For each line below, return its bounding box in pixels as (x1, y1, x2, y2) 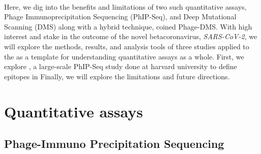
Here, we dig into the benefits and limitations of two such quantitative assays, (4, 1, 247, 12)
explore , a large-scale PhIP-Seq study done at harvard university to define (4, 61, 237, 72)
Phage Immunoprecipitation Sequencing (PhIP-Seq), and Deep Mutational (4, 11, 237, 22)
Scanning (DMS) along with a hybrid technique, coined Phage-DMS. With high (4, 21, 252, 32)
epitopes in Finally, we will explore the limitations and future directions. (4, 71, 230, 81)
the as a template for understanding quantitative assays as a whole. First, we (4, 51, 244, 61)
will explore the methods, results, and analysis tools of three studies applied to (4, 41, 249, 51)
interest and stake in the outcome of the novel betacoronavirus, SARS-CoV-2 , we (4, 31, 257, 42)
